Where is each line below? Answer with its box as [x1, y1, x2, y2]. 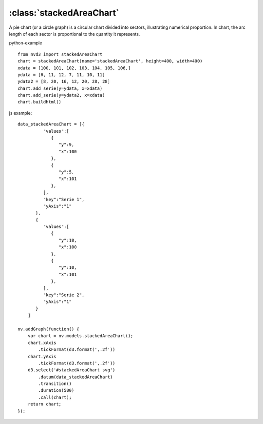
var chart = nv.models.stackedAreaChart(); [27, 333, 133, 339]
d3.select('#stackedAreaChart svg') [27, 367, 115, 373]
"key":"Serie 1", [43, 197, 85, 202]
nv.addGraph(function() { [18, 326, 80, 332]
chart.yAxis [27, 354, 56, 359]
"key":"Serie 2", [43, 292, 85, 298]
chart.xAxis [27, 340, 56, 345]
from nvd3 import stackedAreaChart [18, 51, 103, 57]
